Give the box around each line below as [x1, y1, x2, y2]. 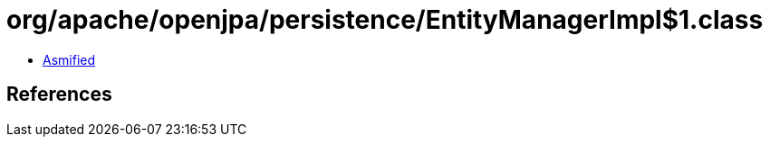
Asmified [43, 51, 96, 67]
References [6, 83, 112, 106]
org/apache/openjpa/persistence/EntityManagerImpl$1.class [6, 4, 764, 35]
